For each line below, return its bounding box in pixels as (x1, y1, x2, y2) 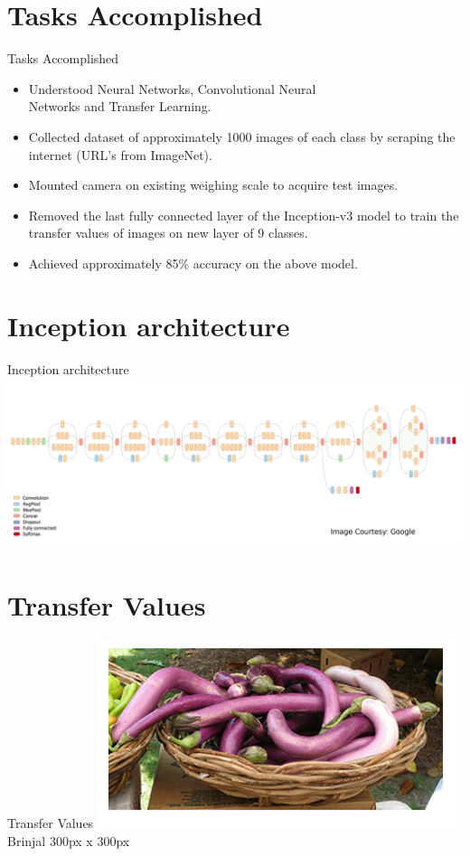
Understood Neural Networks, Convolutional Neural (28, 79, 316, 98)
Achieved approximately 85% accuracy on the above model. (28, 253, 358, 272)
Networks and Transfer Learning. (28, 97, 211, 116)
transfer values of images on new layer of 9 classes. (28, 223, 308, 242)
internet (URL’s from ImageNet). (28, 145, 212, 164)
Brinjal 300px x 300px (7, 831, 130, 850)
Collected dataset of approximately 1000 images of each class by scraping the (28, 127, 456, 146)
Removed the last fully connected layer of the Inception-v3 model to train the (28, 205, 459, 224)
